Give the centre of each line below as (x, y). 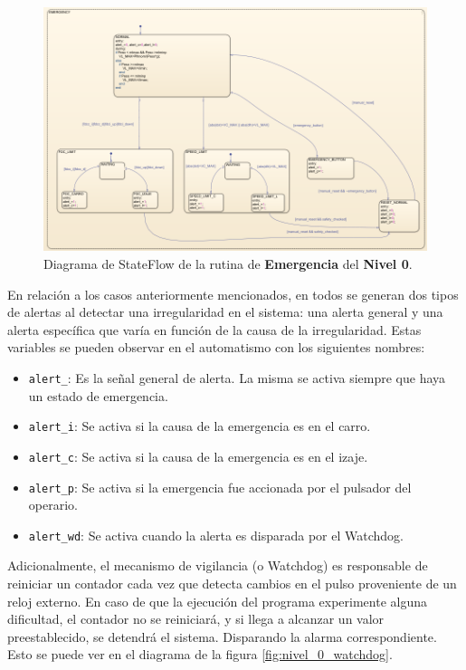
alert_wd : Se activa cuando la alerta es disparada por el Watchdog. (216, 535)
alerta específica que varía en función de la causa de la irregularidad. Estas (214, 329)
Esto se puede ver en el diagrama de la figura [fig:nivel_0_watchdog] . (200, 654)
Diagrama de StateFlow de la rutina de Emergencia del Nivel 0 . (228, 263)
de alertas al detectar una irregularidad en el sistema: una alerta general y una (225, 312)
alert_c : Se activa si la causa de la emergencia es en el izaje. (198, 456)
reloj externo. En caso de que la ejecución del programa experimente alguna (218, 601)
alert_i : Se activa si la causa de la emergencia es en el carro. (200, 426)
